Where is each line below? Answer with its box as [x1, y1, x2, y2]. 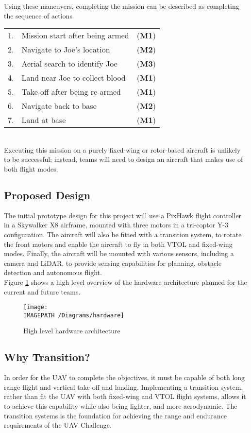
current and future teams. [4, 286, 81, 296]
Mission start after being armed [21, 30, 129, 41]
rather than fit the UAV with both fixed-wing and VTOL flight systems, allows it [4, 391, 246, 401]
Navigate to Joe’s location [21, 44, 110, 55]
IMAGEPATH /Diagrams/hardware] [23, 312, 124, 319]
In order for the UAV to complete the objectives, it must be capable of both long [4, 372, 245, 382]
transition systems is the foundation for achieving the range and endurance [4, 410, 227, 420]
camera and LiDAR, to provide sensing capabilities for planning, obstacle [4, 258, 222, 268]
